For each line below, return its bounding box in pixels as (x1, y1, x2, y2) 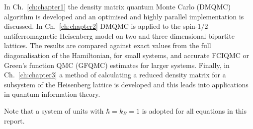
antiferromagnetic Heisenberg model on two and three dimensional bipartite (4, 30, 235, 41)
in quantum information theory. (4, 89, 100, 99)
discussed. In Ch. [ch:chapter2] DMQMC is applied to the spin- (4, 21, 198, 31)
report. (4, 115, 25, 126)
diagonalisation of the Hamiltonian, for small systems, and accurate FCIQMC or (4, 50, 250, 60)
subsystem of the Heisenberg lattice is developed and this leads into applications (4, 79, 249, 89)
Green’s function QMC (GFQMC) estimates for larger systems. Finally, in (4, 60, 230, 70)
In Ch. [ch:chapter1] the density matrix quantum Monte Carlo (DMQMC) (4, 1, 231, 11)
